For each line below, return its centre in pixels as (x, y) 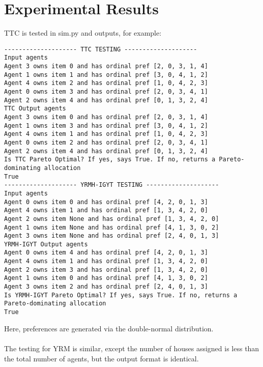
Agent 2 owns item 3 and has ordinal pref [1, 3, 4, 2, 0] (106, 270)
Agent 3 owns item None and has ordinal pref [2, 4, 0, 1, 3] (112, 236)
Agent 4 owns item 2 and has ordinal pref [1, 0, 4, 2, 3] (106, 83)
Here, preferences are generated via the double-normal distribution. (109, 328)
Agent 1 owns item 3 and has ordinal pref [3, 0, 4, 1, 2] (106, 125)
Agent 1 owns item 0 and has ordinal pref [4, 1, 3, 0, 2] (106, 278)
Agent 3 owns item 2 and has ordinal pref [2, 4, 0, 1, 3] (106, 287)
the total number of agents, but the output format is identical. (101, 358)
